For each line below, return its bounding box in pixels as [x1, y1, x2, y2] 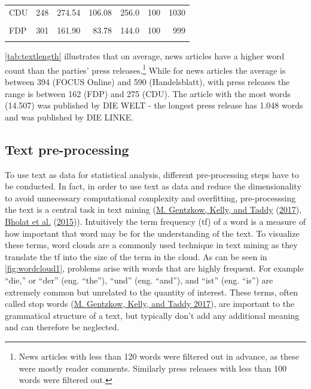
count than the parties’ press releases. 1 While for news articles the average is [5, 62, 286, 76]
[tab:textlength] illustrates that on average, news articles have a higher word [5, 50, 285, 62]
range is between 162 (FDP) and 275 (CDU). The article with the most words [5, 87, 291, 99]
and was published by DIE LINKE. [5, 110, 134, 123]
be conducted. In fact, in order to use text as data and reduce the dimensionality [5, 180, 301, 192]
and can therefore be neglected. [5, 321, 120, 333]
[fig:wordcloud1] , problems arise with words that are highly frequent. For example [5, 262, 304, 275]
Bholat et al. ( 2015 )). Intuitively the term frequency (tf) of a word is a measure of [5, 215, 306, 227]
